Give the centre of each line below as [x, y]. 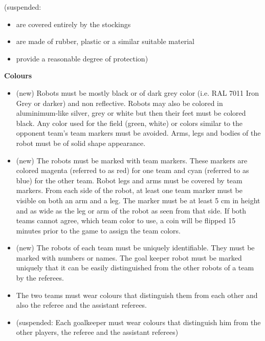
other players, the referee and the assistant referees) [97, 332]
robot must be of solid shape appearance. [81, 143]
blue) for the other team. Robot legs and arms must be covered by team [129, 180]
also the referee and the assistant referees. [82, 305]
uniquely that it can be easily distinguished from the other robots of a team [135, 268]
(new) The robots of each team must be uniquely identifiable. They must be [135, 248]
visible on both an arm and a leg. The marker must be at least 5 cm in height [138, 200]
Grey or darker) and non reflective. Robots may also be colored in [119, 103]
